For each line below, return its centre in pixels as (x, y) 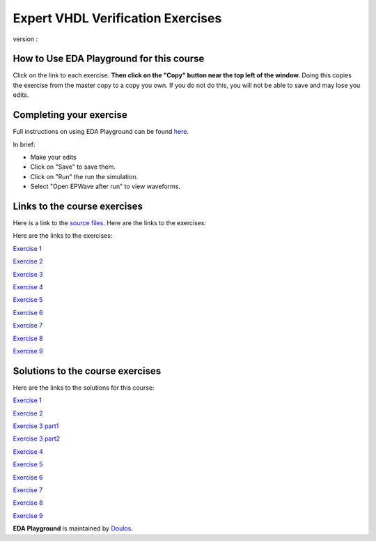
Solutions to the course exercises (87, 371)
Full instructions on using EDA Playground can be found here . (101, 132)
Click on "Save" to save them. (73, 167)
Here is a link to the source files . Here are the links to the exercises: (110, 223)
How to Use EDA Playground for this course (109, 59)
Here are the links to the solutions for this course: (84, 388)
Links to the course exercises (78, 206)
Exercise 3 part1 (36, 426)
